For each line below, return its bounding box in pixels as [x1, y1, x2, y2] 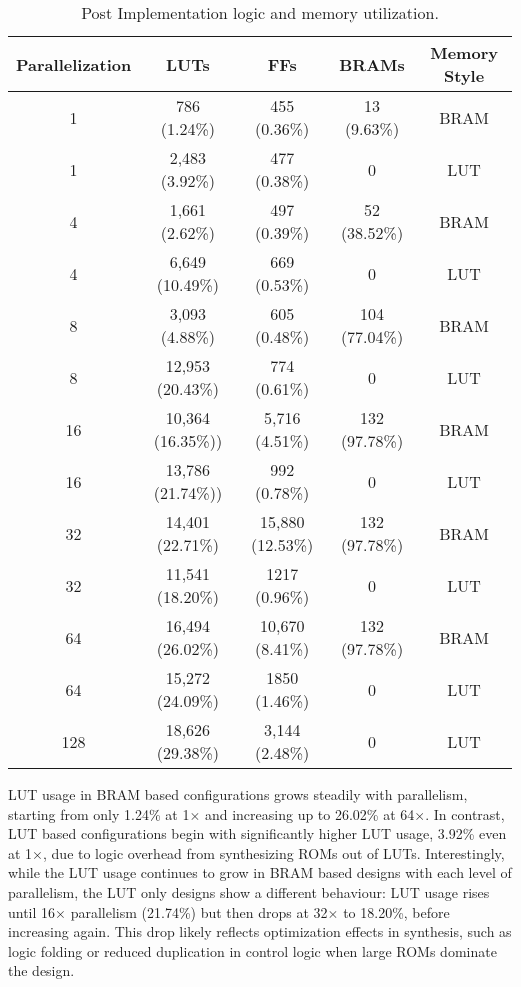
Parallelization [16, 52, 132, 76]
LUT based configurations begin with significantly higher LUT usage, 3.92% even [8, 823, 507, 844]
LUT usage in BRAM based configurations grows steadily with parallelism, [8, 784, 468, 804]
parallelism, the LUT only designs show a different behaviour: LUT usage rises [8, 881, 490, 902]
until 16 [8, 901, 56, 922]
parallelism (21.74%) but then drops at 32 [70, 901, 328, 922]
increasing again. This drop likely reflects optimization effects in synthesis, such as [8, 921, 512, 942]
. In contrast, [425, 803, 505, 824]
